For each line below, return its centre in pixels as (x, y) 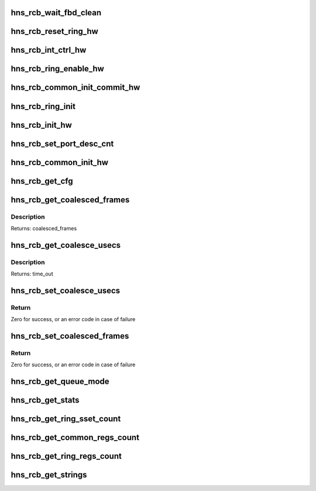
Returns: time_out (32, 274)
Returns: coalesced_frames (44, 228)
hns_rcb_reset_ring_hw (55, 31)
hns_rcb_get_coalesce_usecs (66, 245)
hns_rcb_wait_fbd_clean (56, 13)
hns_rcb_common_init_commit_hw (75, 88)
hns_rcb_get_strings (49, 475)
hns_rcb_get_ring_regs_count (66, 456)
